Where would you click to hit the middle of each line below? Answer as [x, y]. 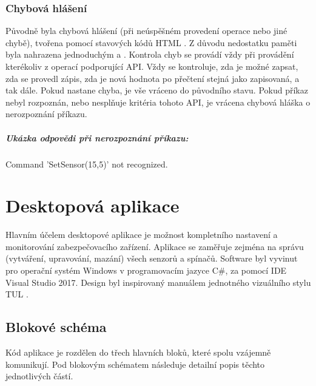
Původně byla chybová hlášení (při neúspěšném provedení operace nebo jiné [146, 31]
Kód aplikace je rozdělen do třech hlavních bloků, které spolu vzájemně [138, 352]
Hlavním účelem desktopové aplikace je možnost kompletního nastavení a [142, 235]
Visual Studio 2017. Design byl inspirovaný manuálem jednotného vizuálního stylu [158, 282]
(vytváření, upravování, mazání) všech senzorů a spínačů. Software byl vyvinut [152, 258]
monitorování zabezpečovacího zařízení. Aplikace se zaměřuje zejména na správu [155, 246]
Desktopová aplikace [92, 205]
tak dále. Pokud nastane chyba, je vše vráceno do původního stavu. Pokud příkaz [157, 90]
